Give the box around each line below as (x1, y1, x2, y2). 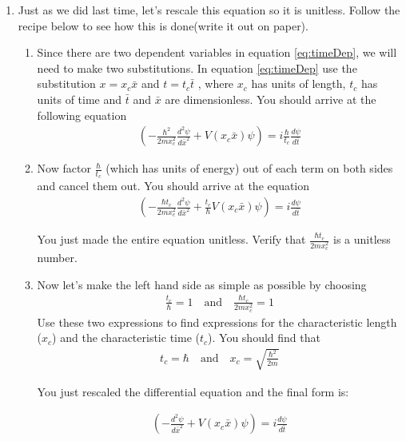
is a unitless (333, 231, 391, 248)
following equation (37, 106, 127, 123)
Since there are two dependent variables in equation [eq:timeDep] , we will (37, 44, 397, 61)
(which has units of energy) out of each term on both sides (105, 160, 393, 177)
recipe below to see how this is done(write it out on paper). (18, 17, 308, 34)
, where (197, 75, 234, 92)
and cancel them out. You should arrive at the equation (37, 177, 310, 194)
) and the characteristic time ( (52, 329, 200, 346)
